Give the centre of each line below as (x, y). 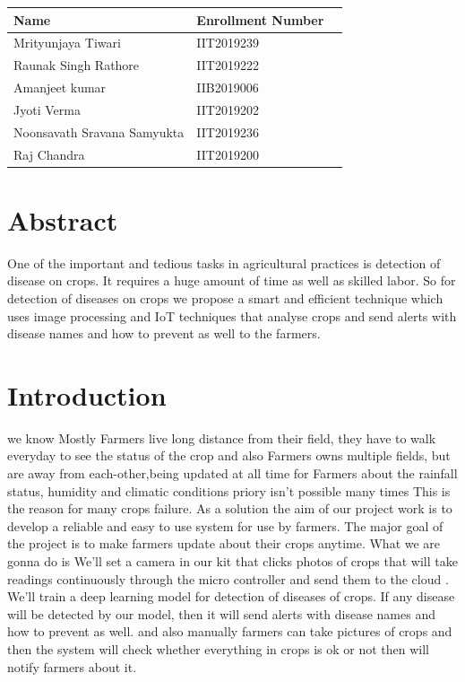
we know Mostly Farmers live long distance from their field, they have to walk (222, 437)
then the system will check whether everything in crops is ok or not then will (218, 649)
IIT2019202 (228, 109)
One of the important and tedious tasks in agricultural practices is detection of (224, 262)
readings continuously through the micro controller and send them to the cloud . (228, 578)
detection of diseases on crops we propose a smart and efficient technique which (225, 297)
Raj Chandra (49, 154)
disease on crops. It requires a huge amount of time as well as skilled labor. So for (232, 280)
